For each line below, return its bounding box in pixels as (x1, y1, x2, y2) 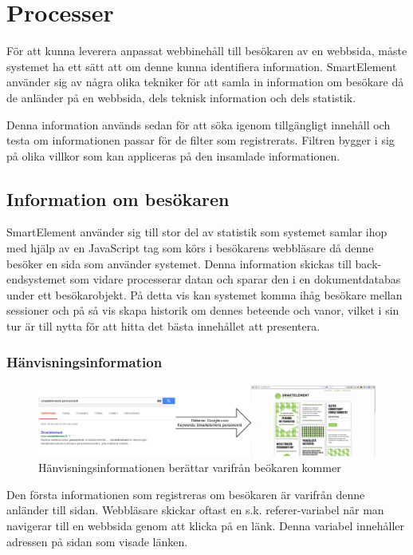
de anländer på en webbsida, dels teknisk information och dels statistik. (6, 89, 356, 105)
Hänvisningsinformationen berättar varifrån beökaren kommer (38, 459, 341, 476)
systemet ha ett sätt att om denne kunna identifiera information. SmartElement (6, 57, 397, 74)
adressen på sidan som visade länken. (6, 533, 188, 549)
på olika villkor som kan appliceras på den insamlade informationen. (6, 147, 340, 164)
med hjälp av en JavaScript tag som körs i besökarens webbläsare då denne (6, 240, 374, 256)
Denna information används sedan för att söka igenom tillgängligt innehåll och (6, 116, 391, 133)
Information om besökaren (6, 186, 230, 211)
